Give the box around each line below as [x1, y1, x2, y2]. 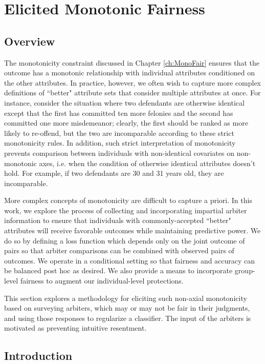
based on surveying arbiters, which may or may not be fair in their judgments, [4, 302, 250, 313]
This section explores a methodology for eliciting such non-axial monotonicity [4, 292, 247, 303]
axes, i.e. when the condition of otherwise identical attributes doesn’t [39, 157, 256, 168]
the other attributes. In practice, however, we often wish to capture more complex [4, 77, 261, 88]
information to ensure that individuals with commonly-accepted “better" [4, 215, 231, 226]
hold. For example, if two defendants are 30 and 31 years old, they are [4, 168, 224, 178]
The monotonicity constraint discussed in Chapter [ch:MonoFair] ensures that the [4, 57, 260, 68]
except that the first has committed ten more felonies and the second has [4, 107, 233, 118]
